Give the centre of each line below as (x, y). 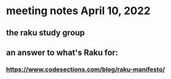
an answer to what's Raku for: (62, 52)
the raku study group (46, 33)
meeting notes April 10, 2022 (78, 11)
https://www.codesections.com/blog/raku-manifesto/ (85, 69)
